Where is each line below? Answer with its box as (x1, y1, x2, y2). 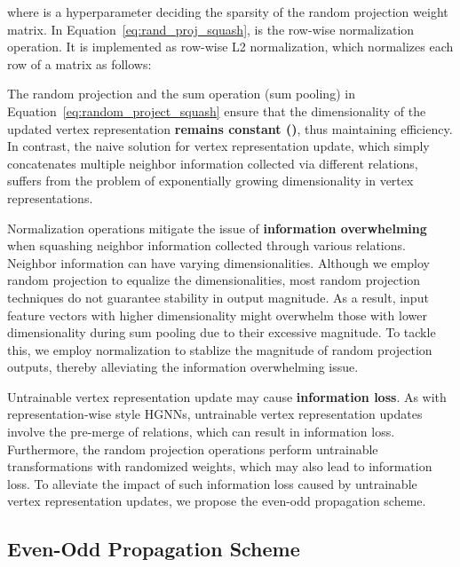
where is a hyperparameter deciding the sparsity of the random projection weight (7, 3, 448, 20)
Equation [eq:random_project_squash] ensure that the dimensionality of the (7, 101, 426, 120)
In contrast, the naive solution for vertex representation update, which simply (7, 137, 430, 155)
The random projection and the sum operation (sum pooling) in (7, 84, 355, 103)
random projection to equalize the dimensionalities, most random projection (7, 271, 421, 289)
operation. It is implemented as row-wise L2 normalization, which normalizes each (7, 37, 454, 56)
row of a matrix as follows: (7, 54, 152, 73)
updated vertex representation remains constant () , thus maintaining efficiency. (7, 119, 453, 138)
